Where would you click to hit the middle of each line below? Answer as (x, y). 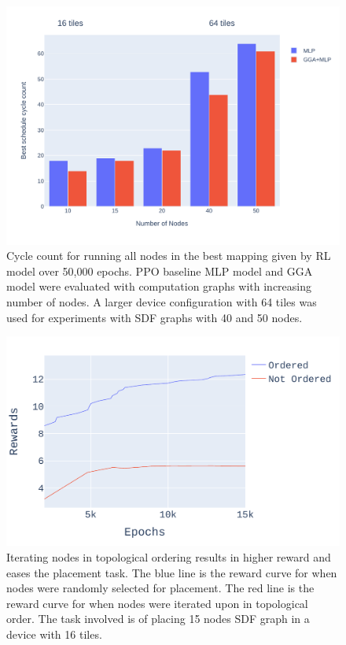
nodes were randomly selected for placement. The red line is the (160, 588)
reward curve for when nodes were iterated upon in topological (157, 603)
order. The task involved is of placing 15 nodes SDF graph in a (158, 619)
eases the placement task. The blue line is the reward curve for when (172, 572)
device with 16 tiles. (54, 634)
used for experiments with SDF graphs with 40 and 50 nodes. (155, 317)
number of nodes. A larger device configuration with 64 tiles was (162, 302)
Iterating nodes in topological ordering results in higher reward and (169, 557)
